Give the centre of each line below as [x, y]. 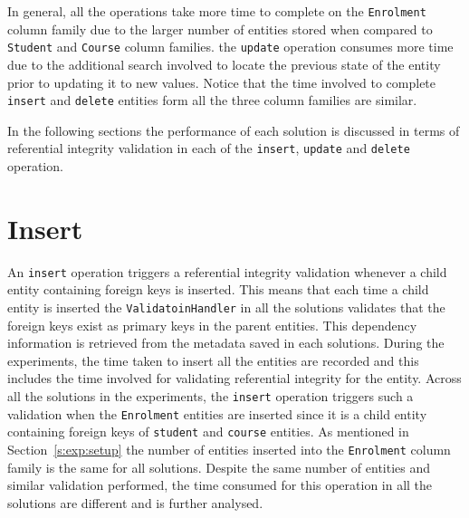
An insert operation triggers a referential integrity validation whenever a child [227, 271]
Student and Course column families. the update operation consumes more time [230, 47]
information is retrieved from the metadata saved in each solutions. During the [226, 343]
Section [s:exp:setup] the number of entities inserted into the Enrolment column [229, 449]
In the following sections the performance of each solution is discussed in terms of [234, 130]
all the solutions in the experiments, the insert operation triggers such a [211, 396]
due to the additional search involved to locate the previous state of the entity [224, 64]
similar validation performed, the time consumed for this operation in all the [220, 485]
